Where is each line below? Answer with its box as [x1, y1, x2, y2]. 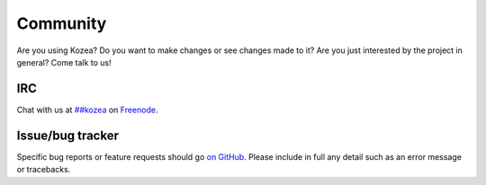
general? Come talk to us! [16, 57, 112, 67]
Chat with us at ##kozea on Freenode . [16, 104, 158, 115]
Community [16, 13, 107, 33]
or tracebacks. [16, 164, 71, 175]
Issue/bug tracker [16, 128, 119, 143]
